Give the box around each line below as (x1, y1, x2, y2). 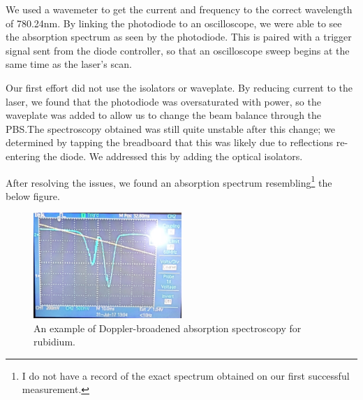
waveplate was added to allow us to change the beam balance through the (6, 108, 322, 122)
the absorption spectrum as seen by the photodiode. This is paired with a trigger (6, 29, 352, 44)
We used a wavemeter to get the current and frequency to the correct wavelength (6, 2, 353, 16)
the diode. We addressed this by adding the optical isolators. (43, 148, 303, 163)
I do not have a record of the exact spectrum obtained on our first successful (22, 368, 350, 383)
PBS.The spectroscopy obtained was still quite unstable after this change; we (6, 121, 335, 136)
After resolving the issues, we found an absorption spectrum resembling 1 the (6, 173, 332, 190)
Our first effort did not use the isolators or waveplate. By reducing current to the (6, 80, 353, 94)
